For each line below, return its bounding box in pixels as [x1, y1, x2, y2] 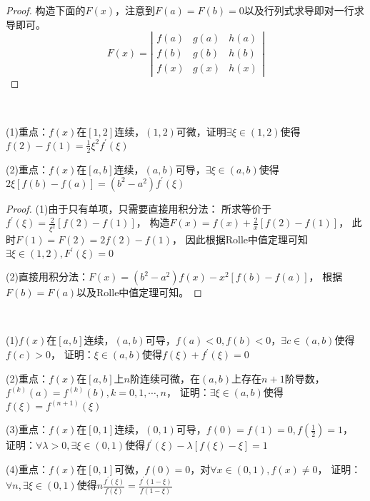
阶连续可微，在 [129, 370, 200, 385]
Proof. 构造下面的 [6, 3, 86, 17]
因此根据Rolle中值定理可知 [185, 232, 309, 247]
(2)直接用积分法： [6, 269, 89, 284]
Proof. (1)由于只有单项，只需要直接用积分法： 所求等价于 [6, 201, 272, 216]
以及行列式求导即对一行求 [244, 3, 364, 17]
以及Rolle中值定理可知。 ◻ [76, 285, 202, 300]
